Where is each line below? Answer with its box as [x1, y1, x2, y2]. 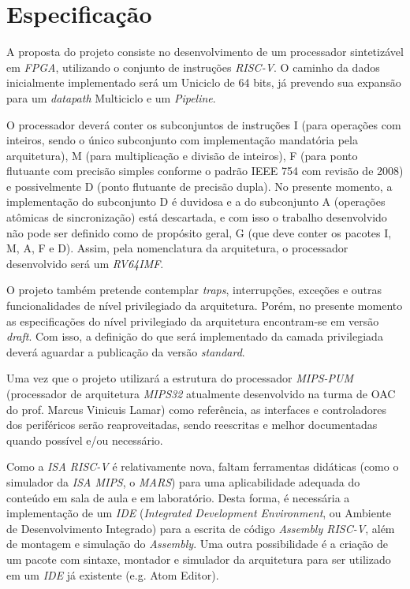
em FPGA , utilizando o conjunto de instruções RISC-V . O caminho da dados [6, 58, 380, 75]
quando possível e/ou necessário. [6, 431, 163, 448]
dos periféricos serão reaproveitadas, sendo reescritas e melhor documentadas [6, 416, 378, 433]
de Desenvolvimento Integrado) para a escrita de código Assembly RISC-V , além [6, 520, 395, 536]
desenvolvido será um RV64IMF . [6, 255, 164, 271]
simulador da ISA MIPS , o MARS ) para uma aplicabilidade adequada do [6, 473, 360, 490]
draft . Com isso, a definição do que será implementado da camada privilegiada [6, 328, 383, 345]
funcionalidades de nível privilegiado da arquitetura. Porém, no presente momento [6, 297, 403, 314]
